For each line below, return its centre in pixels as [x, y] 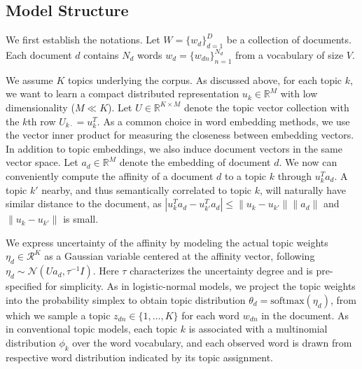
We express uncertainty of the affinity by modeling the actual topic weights [167, 242]
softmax [287, 301]
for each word [211, 315]
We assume [29, 79]
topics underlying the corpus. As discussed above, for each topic [205, 79]
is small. [81, 219]
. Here [106, 271]
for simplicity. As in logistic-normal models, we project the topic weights [200, 286]
